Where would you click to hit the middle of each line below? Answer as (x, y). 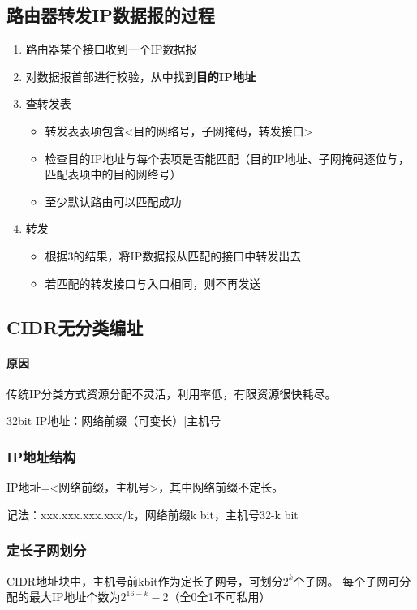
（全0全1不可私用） (219, 597)
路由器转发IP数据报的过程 (111, 15)
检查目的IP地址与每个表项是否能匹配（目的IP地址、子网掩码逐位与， (227, 158)
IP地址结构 (41, 456)
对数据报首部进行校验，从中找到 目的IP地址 (140, 76)
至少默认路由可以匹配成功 (113, 201)
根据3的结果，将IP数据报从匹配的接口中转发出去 (173, 255)
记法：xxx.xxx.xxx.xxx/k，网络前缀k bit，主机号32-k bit (153, 514)
